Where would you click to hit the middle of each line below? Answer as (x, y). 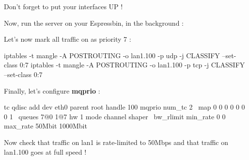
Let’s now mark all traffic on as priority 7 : (68, 39)
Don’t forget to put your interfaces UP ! (63, 6)
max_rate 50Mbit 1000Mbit (46, 126)
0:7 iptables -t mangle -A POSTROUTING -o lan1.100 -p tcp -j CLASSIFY (132, 65)
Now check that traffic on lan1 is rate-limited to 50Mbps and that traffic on (116, 142)
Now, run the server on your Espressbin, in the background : (94, 23)
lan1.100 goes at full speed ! (45, 152)
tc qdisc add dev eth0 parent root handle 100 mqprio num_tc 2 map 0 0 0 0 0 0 (124, 107)
